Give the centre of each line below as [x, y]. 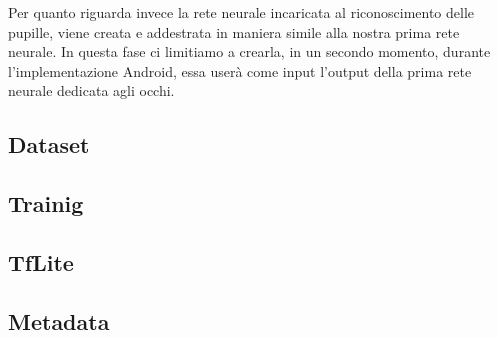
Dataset [49, 144]
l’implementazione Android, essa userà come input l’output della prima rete [240, 70]
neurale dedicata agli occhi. [91, 90]
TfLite [41, 261]
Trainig [46, 203]
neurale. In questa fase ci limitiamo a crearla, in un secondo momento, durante [249, 51]
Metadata [59, 320]
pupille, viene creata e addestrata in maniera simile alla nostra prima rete [234, 31]
